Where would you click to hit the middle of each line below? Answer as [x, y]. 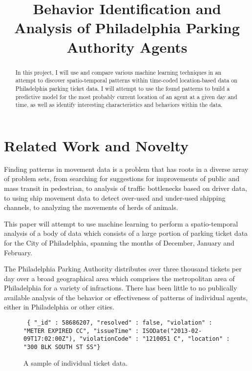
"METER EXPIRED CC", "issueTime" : [81, 331]
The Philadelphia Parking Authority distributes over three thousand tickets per [123, 269]
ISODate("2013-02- [172, 331]
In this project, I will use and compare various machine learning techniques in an [118, 72]
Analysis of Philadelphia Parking [127, 28]
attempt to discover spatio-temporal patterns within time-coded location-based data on [126, 80]
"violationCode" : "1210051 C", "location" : [155, 339]
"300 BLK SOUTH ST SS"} [62, 347]
